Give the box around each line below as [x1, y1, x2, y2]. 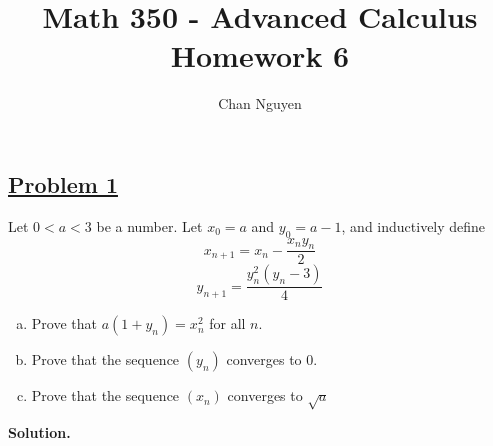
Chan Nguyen [218, 93, 302, 114]
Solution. [8, 422, 71, 443]
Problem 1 [8, 168, 118, 199]
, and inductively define [341, 215, 486, 236]
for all [209, 313, 246, 334]
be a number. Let [96, 215, 203, 236]
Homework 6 [170, 35, 350, 76]
